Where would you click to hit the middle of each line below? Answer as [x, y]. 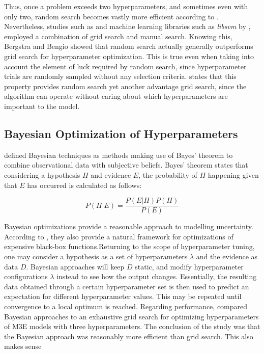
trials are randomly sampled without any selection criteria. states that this [120, 76]
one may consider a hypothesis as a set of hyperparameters [96, 256]
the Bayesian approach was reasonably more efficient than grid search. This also [129, 336]
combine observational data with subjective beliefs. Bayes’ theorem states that [126, 165]
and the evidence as [227, 256]
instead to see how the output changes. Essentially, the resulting [157, 276]
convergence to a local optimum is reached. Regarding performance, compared [126, 306]
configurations [26, 276]
